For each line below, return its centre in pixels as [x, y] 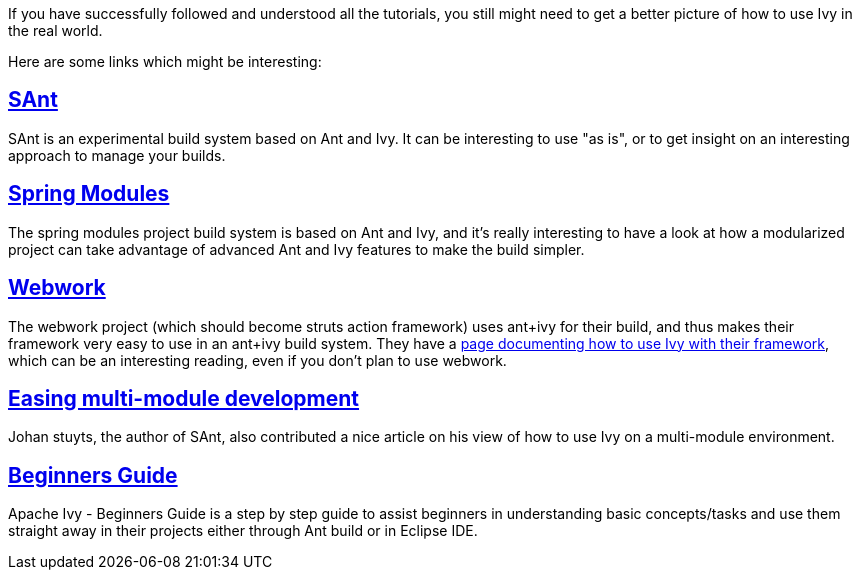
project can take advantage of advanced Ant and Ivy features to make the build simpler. [296, 249]
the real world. [55, 30]
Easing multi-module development [184, 398]
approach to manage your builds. [117, 155]
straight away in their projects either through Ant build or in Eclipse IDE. [243, 531]
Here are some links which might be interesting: [165, 61]
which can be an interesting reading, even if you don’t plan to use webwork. [257, 360]
